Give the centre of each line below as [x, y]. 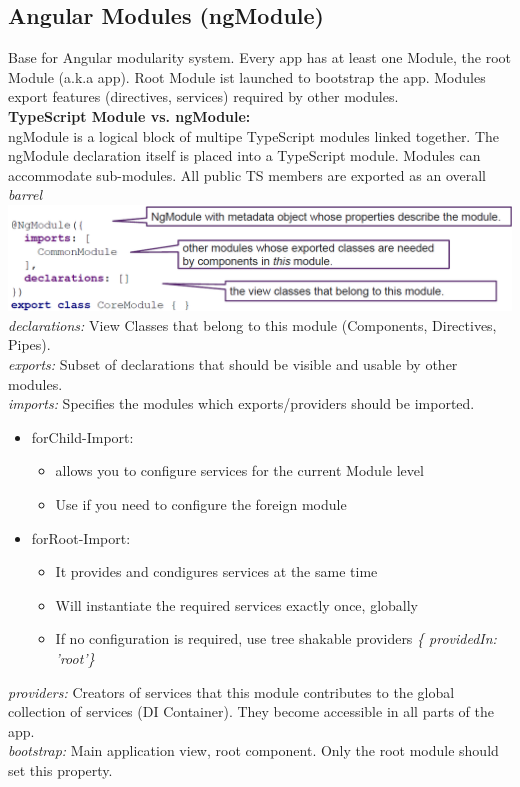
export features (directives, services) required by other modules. [203, 96]
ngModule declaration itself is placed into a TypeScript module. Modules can [244, 155]
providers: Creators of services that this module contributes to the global [231, 691]
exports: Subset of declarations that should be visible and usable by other [233, 364]
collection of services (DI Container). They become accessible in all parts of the [251, 711]
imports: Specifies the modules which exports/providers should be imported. [241, 403]
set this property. [60, 769]
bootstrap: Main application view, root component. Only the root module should [253, 750]
